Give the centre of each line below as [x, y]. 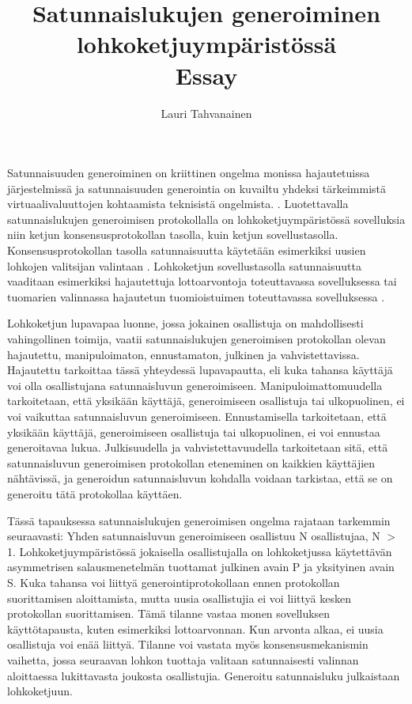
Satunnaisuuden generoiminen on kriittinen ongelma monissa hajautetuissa [189, 173]
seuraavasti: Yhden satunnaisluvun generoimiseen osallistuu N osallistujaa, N [194, 536]
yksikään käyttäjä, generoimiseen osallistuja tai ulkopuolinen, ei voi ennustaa [194, 431]
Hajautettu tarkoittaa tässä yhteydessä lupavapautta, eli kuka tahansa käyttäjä [200, 370]
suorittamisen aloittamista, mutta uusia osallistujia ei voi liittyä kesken [179, 598]
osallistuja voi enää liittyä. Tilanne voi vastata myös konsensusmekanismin [188, 644]
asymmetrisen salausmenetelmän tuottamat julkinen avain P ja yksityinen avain [201, 567]
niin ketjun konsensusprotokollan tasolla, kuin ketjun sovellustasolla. [173, 235]
